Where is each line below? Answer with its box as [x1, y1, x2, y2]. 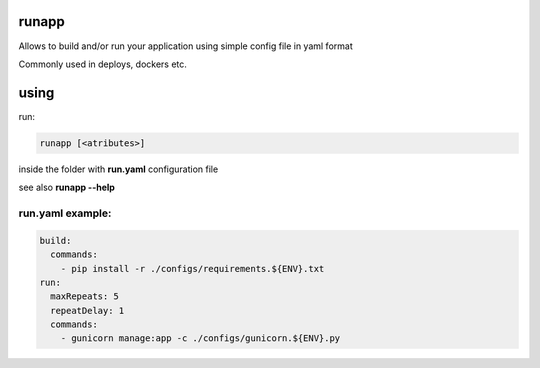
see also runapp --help [18, 181, 115, 194]
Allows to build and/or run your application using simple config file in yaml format [18, 40, 354, 52]
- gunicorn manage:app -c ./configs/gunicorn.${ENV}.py [60, 333, 341, 344]
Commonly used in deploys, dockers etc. [18, 58, 187, 70]
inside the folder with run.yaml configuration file [18, 163, 219, 175]
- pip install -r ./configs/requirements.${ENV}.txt [60, 263, 325, 274]
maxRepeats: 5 [50, 291, 120, 302]
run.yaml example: [18, 206, 112, 220]
